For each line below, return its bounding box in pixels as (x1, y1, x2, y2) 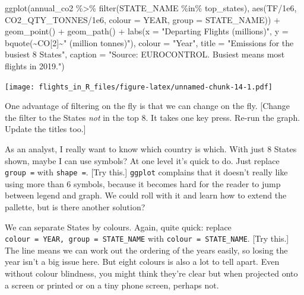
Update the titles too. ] (5, 123, 86, 135)
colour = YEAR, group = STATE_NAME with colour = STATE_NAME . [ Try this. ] (5, 232, 289, 245)
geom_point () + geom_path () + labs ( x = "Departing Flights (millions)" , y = (5, 25, 289, 37)
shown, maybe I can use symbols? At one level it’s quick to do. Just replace (5, 154, 280, 166)
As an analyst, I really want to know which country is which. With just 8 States (5, 143, 297, 155)
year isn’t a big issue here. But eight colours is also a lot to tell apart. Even (5, 255, 280, 268)
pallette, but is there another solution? (5, 201, 145, 213)
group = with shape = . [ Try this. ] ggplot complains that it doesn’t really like (5, 166, 288, 178)
